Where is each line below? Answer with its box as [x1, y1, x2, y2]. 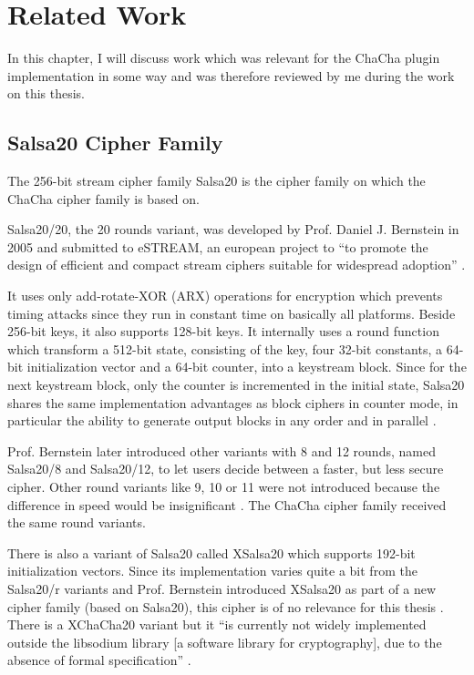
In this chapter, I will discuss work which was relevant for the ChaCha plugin [7, 48, 440, 67]
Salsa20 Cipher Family [7, 128, 223, 157]
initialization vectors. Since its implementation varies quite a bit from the [7, 561, 417, 580]
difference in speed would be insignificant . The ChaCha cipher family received [7, 495, 447, 514]
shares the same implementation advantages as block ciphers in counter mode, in [7, 393, 459, 412]
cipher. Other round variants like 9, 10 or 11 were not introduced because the [7, 477, 440, 496]
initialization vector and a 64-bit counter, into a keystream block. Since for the [26, 357, 467, 376]
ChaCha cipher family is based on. [7, 189, 200, 208]
